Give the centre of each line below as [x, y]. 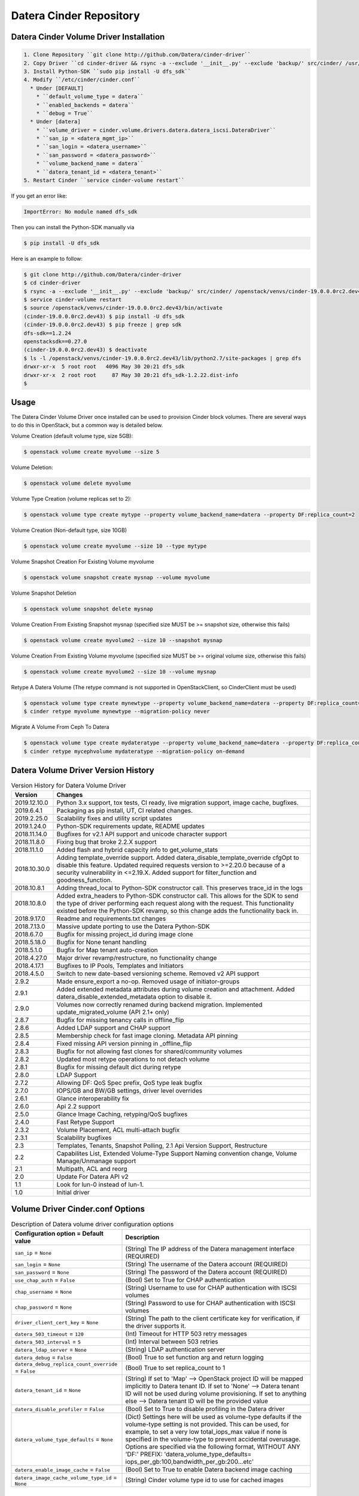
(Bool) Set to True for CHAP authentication [185, 1279]
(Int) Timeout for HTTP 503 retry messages [186, 1333]
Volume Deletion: [32, 467]
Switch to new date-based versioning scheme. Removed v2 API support [158, 974]
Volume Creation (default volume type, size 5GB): [72, 436]
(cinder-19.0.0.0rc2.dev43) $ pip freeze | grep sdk [103, 325]
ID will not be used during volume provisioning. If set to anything [216, 1393]
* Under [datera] [55, 122]
